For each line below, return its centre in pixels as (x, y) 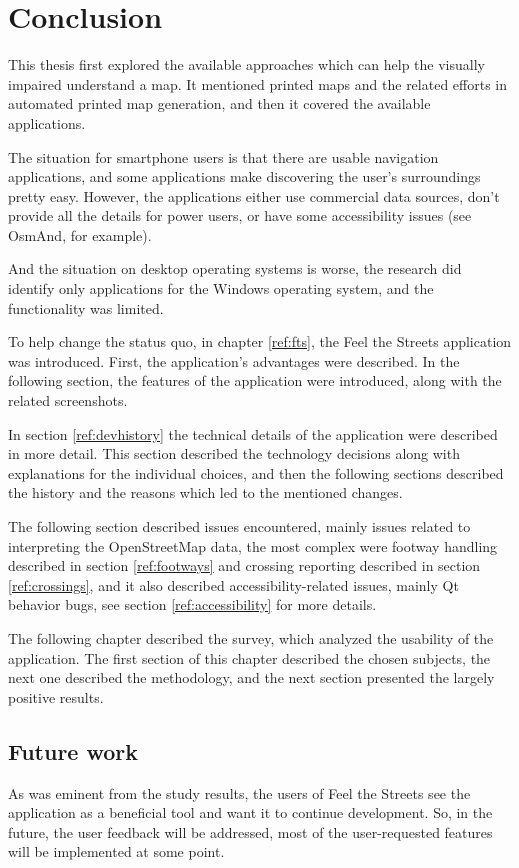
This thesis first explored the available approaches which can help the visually (246, 64)
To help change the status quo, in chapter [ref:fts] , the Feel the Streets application (260, 341)
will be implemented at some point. (116, 851)
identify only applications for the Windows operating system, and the (221, 288)
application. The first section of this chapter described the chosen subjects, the (249, 657)
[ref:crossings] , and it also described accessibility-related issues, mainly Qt (233, 584)
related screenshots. (68, 400)
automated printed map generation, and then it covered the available (219, 103)
